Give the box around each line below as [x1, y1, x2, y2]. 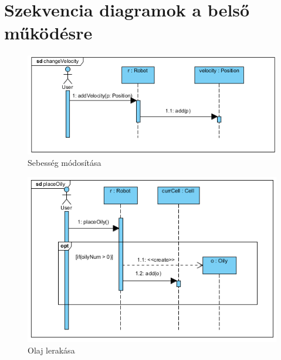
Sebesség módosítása [28, 156, 101, 169]
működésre [4, 21, 93, 45]
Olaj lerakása [28, 344, 75, 356]
